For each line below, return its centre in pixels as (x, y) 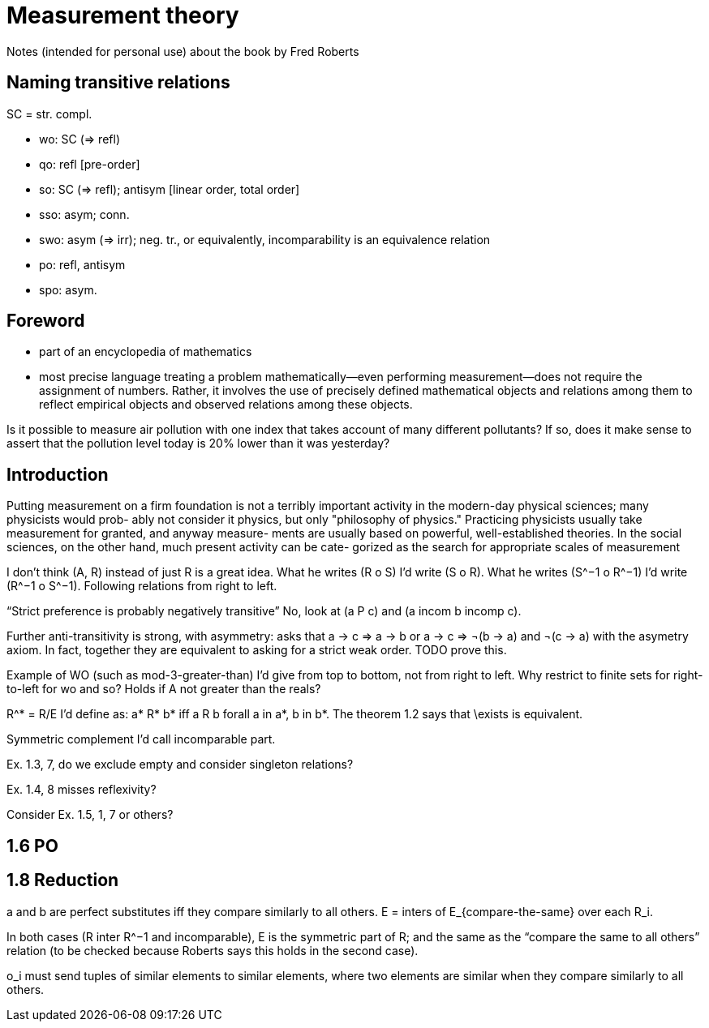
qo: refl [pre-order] (90, 164)
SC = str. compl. (49, 114)
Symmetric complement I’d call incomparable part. (141, 739)
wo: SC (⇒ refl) (79, 139)
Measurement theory (123, 15)
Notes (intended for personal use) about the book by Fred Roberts (183, 51)
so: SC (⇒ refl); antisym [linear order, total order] (170, 189)
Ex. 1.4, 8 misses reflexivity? (82, 790)
